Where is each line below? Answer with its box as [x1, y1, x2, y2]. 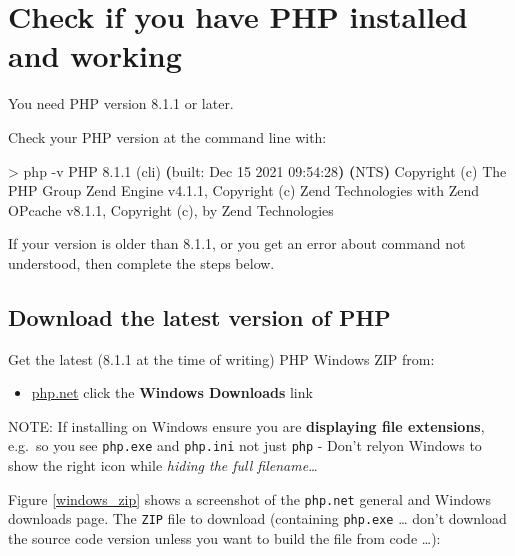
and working [8, 35, 182, 76]
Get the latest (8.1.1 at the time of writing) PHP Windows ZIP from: [8, 348, 435, 369]
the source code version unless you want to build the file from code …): [8, 528, 441, 549]
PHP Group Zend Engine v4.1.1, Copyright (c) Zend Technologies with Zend [8, 180, 480, 201]
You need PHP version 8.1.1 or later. [8, 93, 234, 114]
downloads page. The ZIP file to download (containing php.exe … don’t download [8, 508, 507, 529]
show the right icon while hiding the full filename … [8, 455, 318, 476]
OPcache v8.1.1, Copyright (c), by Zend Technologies [8, 199, 334, 220]
